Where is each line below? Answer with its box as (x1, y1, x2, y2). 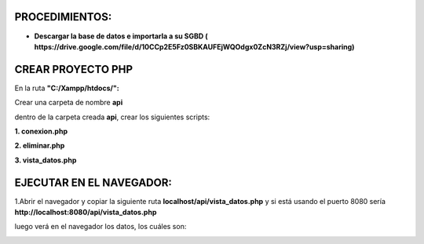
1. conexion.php (14, 126, 68, 136)
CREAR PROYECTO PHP (14, 63, 133, 76)
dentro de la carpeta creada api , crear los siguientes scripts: (14, 112, 210, 122)
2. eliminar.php (14, 141, 65, 151)
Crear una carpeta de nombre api (14, 98, 123, 107)
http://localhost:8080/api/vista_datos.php (14, 208, 157, 217)
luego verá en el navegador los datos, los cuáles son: (14, 222, 187, 231)
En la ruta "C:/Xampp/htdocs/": (14, 83, 119, 93)
